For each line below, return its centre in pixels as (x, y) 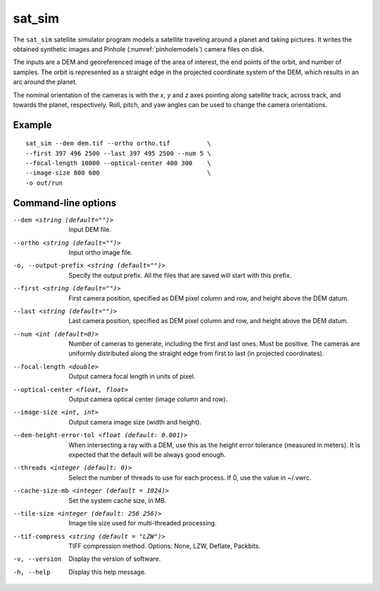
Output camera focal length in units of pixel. (132, 377)
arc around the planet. (45, 82)
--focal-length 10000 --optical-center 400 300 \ (118, 163)
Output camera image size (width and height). (135, 422)
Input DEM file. (90, 230)
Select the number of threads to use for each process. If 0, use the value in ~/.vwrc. (190, 477)
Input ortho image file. (101, 252)
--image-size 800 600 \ (118, 173)
